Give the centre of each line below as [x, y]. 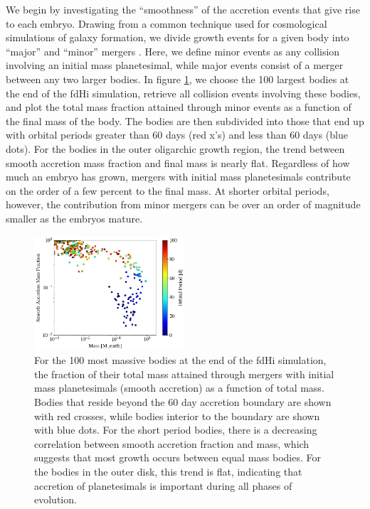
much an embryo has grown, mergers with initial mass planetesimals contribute [178, 177]
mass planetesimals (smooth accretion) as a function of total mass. [179, 388]
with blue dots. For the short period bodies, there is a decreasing [176, 430]
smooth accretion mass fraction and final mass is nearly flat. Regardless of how [178, 162]
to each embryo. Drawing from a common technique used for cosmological [166, 23]
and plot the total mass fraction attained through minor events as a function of [179, 107]
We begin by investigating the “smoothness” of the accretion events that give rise [183, 9]
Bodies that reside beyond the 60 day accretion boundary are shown [183, 401]
